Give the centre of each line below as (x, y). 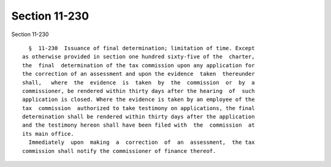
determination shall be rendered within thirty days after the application (139, 117)
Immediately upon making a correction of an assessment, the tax (142, 143)
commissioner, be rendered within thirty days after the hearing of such (139, 91)
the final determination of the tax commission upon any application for (139, 65)
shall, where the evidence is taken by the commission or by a (139, 82)
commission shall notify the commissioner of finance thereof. (119, 151)
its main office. (48, 134)
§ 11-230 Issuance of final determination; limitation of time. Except (142, 48)
